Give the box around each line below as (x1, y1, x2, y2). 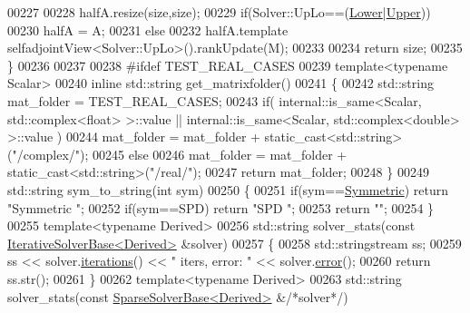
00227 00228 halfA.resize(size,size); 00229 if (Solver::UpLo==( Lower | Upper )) (7, 3, 431, 21)
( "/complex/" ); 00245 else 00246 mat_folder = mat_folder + (7, 144, 348, 163)
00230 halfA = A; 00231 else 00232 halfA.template (7, 20, 289, 39)
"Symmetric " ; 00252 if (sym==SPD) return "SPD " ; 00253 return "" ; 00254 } (7, 198, 435, 217)
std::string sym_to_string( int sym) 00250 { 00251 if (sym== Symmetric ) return (7, 180, 449, 199)
